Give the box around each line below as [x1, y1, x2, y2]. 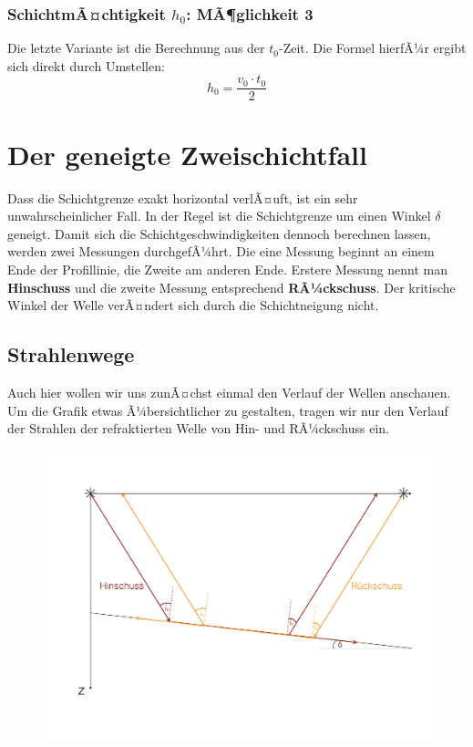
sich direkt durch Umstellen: [7, 56, 165, 75]
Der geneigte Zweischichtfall [7, 135, 367, 172]
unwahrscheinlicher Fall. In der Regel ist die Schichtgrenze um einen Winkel [7, 206, 431, 225]
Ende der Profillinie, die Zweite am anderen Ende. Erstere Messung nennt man [7, 259, 448, 278]
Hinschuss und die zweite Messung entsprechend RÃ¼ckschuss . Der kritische [7, 277, 456, 296]
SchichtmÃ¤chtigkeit [7, 2, 166, 25]
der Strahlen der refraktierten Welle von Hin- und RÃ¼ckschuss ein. [7, 419, 390, 438]
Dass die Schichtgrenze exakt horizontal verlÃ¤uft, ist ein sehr [7, 188, 358, 207]
